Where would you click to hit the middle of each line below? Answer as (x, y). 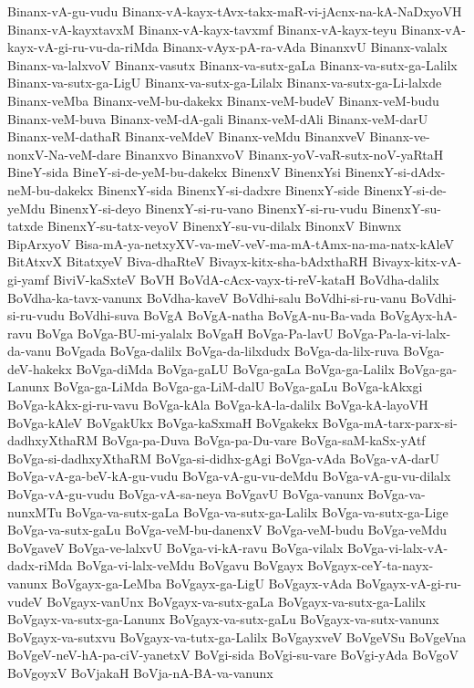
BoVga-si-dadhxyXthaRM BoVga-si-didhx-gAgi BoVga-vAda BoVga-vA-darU (224, 458)
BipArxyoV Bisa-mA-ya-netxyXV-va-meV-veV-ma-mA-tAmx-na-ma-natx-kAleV (231, 243)
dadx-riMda (40, 565)
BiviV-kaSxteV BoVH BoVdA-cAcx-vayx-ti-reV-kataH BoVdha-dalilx (246, 279)
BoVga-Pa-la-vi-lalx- (394, 333)
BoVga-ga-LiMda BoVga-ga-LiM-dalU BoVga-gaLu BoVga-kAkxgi (238, 386)
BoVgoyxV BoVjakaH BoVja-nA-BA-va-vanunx (140, 672)
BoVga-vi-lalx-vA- (397, 547)
